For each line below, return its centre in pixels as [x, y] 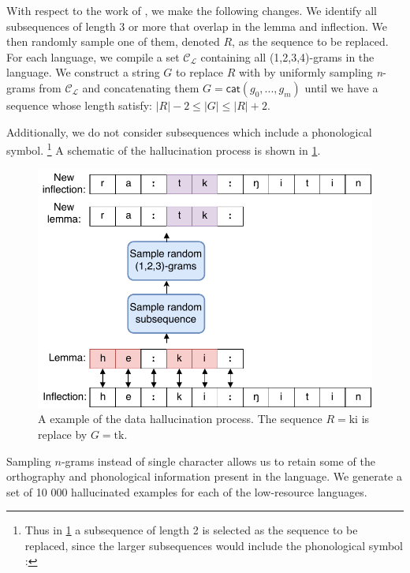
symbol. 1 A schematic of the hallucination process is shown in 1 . [164, 149]
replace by [63, 434]
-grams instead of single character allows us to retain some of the [218, 461]
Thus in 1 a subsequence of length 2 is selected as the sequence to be [191, 530]
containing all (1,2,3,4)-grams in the [287, 56]
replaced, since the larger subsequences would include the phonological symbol [214, 545]
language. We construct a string [83, 72]
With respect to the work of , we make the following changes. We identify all [192, 10]
